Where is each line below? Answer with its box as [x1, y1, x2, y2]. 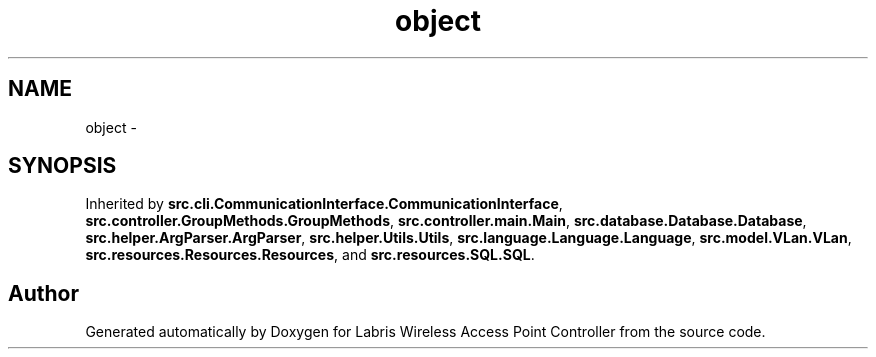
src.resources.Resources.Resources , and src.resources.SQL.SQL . [85, 246, 535, 264]
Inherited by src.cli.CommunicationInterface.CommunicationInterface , [85, 195, 563, 213]
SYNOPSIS [8, 153, 117, 179]
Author [8, 280, 79, 306]
